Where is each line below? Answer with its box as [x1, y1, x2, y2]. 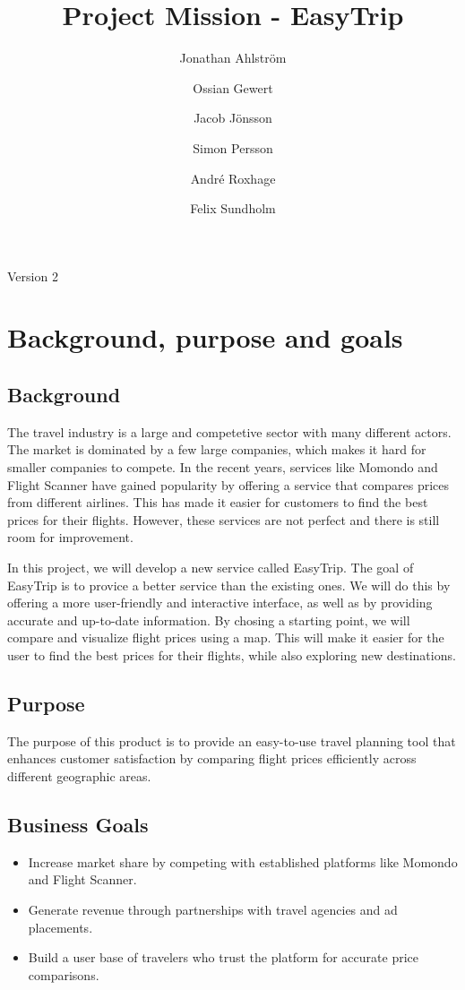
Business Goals [7, 810, 149, 838]
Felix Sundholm [190, 199, 276, 218]
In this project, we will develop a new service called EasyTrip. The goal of [7, 558, 414, 577]
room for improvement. [7, 528, 133, 547]
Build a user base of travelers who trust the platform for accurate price [28, 948, 418, 967]
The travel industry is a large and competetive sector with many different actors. [7, 422, 452, 441]
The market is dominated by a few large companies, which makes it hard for [7, 440, 426, 459]
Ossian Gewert [193, 78, 273, 97]
